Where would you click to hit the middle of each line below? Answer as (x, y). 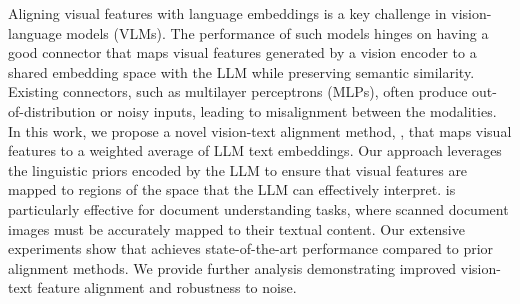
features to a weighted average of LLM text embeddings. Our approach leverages (255, 150)
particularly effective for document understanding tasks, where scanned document (258, 208)
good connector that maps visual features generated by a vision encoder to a (242, 52)
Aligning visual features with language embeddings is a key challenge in (227, 13)
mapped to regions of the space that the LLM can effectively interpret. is (232, 189)
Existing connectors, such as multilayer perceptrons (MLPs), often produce (238, 91)
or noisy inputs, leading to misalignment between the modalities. (298, 110)
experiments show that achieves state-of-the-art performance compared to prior (251, 248)
